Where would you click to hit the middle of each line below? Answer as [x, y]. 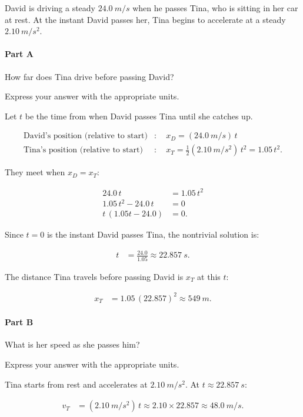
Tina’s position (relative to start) [83, 150]
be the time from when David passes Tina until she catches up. [139, 116]
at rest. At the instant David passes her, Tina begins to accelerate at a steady [145, 19]
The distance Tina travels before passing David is [94, 276]
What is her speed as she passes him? [72, 344]
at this [209, 276]
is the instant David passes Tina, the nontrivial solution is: [153, 234]
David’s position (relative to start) [85, 136]
